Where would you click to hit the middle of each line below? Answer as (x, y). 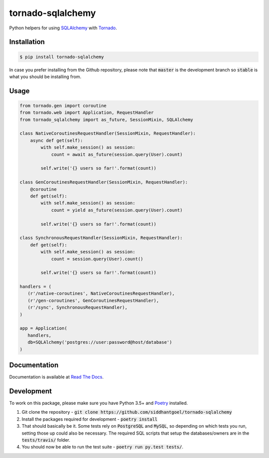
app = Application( (43, 328)
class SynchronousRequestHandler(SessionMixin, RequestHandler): (101, 238)
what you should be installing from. (45, 77)
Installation (27, 42)
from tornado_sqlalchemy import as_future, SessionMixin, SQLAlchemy (106, 120)
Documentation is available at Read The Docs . (57, 377)
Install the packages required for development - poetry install (90, 419)
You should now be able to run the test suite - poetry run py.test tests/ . (103, 447)
